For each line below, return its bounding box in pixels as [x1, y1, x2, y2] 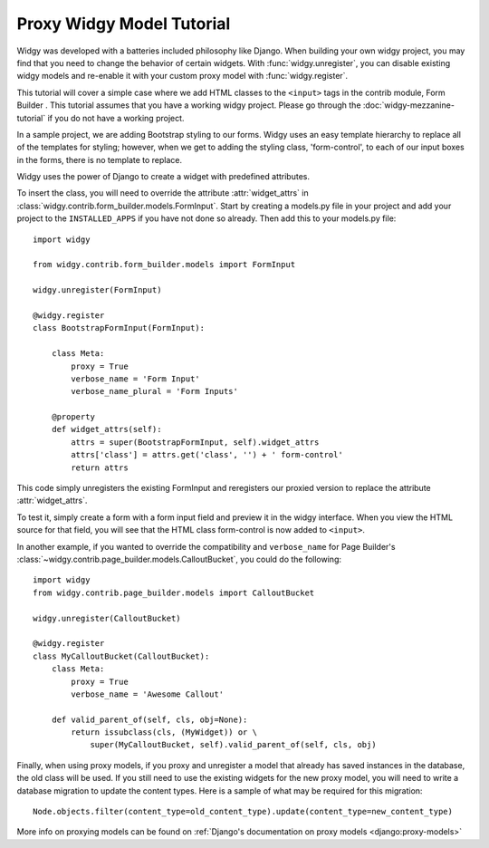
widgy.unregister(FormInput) [33, 285, 162, 295]
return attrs [71, 462, 129, 473]
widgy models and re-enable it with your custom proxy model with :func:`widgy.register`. [16, 71, 349, 82]
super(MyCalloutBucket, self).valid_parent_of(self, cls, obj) [90, 739, 377, 750]
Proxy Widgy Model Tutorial [16, 14, 231, 34]
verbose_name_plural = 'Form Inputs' [71, 386, 239, 397]
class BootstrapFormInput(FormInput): [33, 323, 206, 333]
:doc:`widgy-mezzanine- [362, 100, 455, 111]
